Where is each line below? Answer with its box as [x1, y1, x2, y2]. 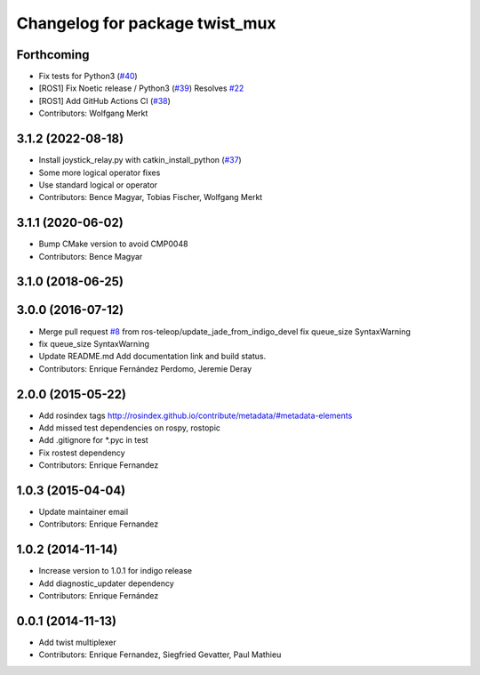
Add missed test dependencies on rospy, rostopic [38, 422, 221, 433]
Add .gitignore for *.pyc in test [38, 435, 148, 446]
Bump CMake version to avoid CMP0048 [38, 238, 188, 249]
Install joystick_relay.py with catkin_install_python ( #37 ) [38, 155, 242, 165]
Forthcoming [16, 47, 90, 62]
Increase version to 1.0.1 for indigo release [38, 566, 193, 576]
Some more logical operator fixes [38, 167, 161, 178]
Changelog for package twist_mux [16, 13, 276, 33]
